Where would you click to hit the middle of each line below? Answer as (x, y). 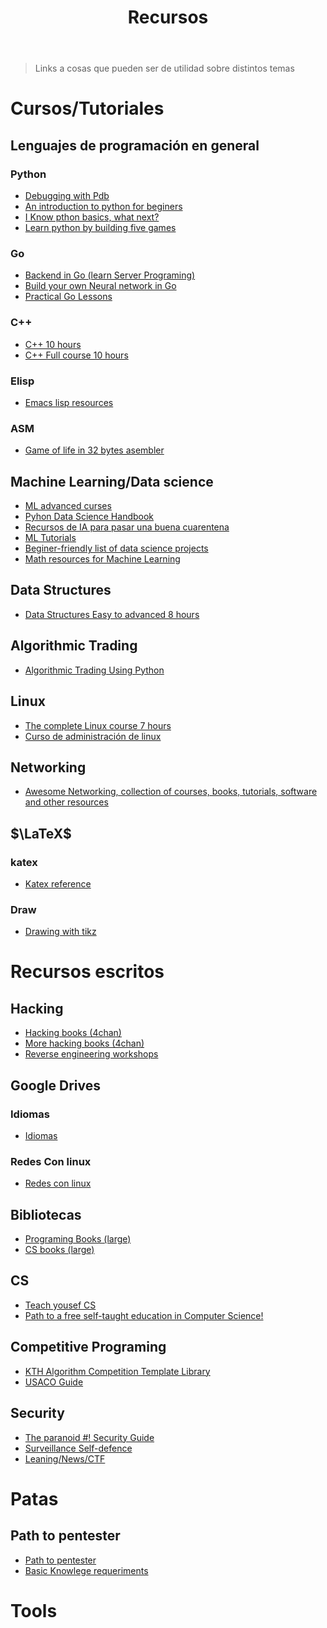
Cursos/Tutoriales (87, 108)
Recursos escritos (87, 972)
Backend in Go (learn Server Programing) (110, 275)
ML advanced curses (68, 506)
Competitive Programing (88, 1347)
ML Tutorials (50, 538)
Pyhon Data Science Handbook (89, 517)
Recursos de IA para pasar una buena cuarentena (127, 527)
